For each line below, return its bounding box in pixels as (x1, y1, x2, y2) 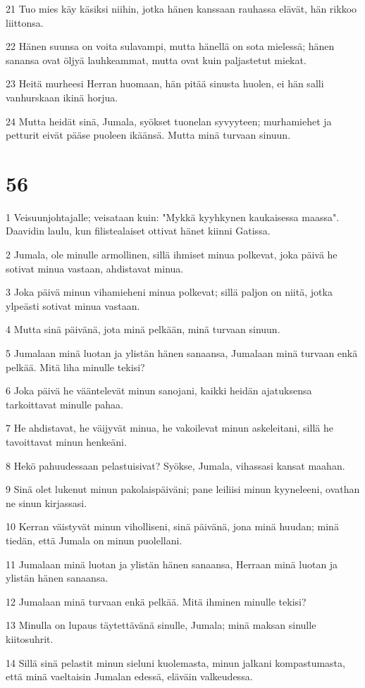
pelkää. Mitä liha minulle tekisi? (6, 359, 145, 374)
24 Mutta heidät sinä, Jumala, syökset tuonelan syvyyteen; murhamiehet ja (6, 113, 332, 128)
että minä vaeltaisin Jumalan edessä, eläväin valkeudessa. (6, 669, 253, 684)
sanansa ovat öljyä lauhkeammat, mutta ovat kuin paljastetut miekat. (6, 52, 307, 67)
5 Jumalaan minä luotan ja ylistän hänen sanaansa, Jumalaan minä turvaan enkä (6, 346, 358, 361)
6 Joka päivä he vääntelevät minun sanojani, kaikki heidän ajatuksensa (6, 383, 312, 398)
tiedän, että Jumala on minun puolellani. (6, 532, 182, 547)
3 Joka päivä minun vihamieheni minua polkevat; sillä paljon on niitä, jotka (6, 284, 333, 299)
